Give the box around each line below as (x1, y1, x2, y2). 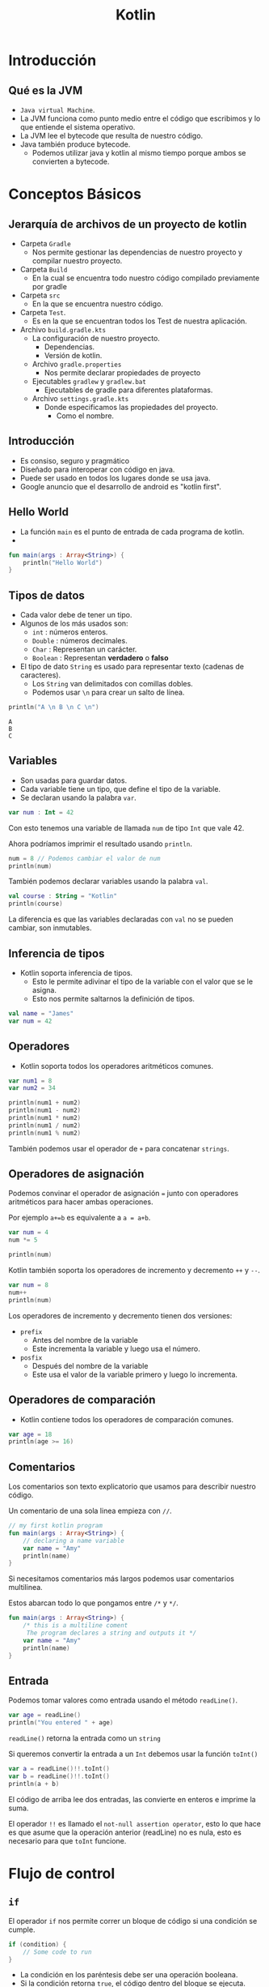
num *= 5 (8, 1236, 38, 1245)
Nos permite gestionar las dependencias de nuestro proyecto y (32, 247, 242, 257)
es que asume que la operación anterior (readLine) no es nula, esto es (8, 1827, 242, 1837)
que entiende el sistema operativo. (19, 122, 136, 131)
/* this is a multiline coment (23, 1622, 128, 1630)
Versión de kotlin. (44, 351, 103, 360)
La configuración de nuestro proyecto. (32, 334, 160, 343)
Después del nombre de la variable (32, 1361, 149, 1370)
